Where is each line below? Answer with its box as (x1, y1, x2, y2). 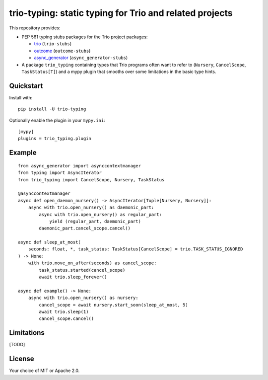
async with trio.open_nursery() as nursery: (28, 295, 138, 301)
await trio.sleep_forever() (39, 274, 107, 280)
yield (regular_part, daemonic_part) (49, 219, 141, 224)
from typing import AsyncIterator (18, 170, 102, 176)
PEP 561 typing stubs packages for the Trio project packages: (21, 34, 148, 40)
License (9, 355, 34, 363)
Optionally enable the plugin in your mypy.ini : (9, 117, 105, 123)
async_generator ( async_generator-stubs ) (34, 55, 128, 61)
